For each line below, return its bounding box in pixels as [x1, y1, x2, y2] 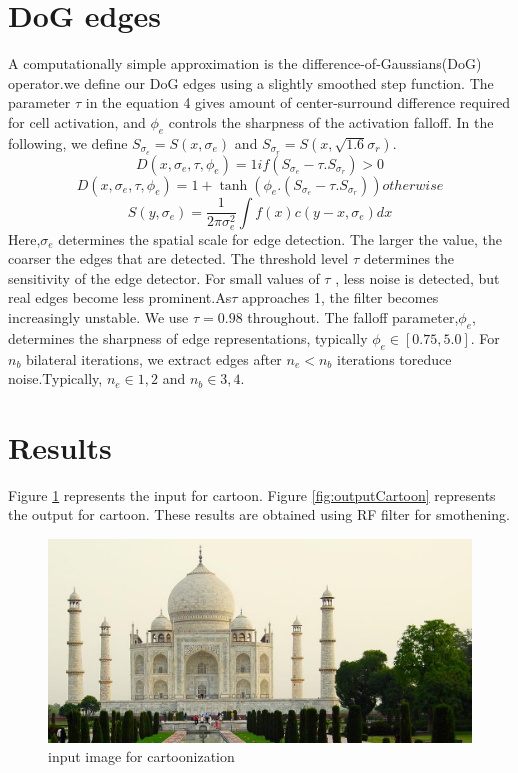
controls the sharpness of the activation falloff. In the [168, 111, 494, 132]
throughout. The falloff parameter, [247, 306, 459, 327]
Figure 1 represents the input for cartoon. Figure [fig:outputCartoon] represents [8, 484, 496, 505]
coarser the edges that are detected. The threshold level [8, 248, 349, 269]
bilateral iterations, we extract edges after [26, 348, 282, 369]
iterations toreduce [336, 348, 452, 369]
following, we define [8, 132, 128, 153]
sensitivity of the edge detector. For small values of [8, 267, 320, 288]
